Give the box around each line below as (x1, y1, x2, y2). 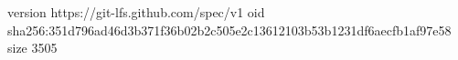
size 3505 (7, 38, 58, 57)
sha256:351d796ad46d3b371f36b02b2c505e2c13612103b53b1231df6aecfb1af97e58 (7, 20, 452, 39)
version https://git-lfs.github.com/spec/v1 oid (7, 3, 265, 21)
